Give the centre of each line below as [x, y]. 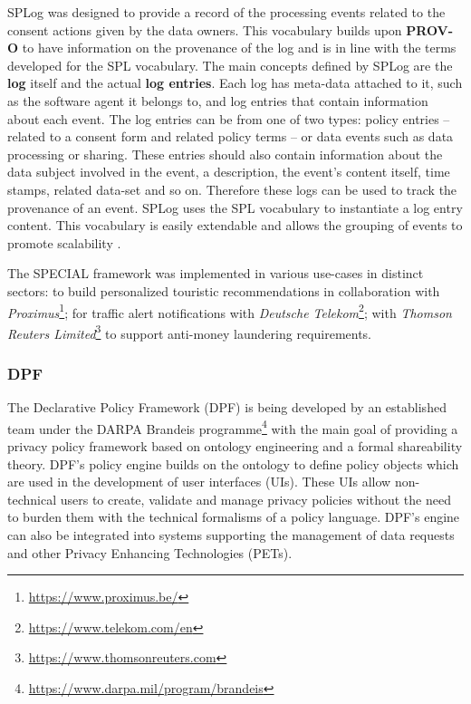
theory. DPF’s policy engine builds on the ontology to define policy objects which [233, 463]
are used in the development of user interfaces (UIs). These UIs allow [199, 482]
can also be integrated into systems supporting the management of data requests [231, 535]
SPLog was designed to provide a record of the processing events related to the [226, 12]
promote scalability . [64, 242]
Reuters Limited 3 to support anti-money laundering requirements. [190, 332]
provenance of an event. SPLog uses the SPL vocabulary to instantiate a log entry [235, 207]
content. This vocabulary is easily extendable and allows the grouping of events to [235, 225]
